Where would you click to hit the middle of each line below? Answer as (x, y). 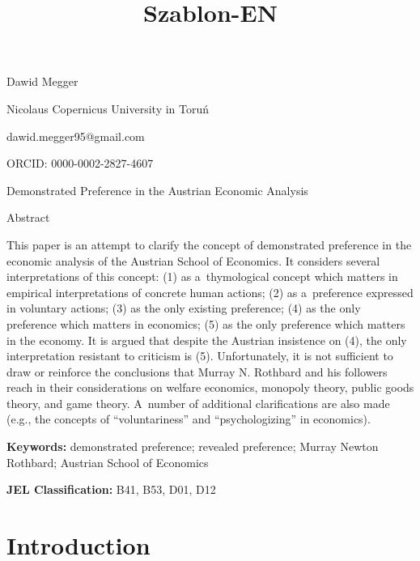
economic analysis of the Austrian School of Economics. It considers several (193, 260)
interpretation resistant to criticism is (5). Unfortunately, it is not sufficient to (200, 356)
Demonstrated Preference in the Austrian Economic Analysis (157, 190)
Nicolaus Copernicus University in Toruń (108, 108)
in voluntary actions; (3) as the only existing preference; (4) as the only (184, 308)
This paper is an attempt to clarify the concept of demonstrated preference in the (209, 244)
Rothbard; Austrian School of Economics (108, 462)
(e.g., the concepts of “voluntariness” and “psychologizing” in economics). (189, 419)
